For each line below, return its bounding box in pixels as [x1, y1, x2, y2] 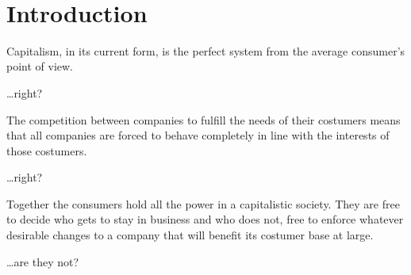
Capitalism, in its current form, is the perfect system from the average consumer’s [6, 42, 405, 59]
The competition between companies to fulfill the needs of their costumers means [6, 111, 401, 128]
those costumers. [6, 142, 87, 159]
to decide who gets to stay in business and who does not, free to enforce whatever [6, 211, 404, 227]
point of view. [6, 58, 74, 74]
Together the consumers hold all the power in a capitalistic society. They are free [6, 195, 400, 212]
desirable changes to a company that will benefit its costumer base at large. [6, 227, 374, 243]
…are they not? [6, 253, 79, 269]
